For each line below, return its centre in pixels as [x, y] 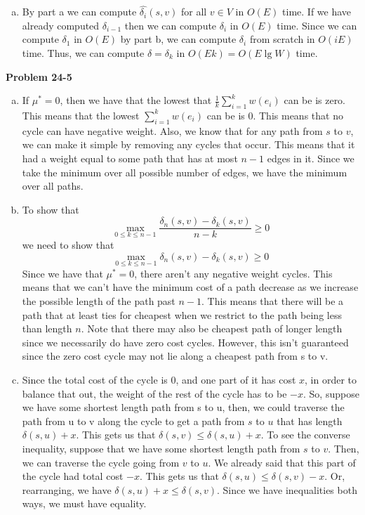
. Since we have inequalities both [287, 489]
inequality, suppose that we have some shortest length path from [161, 448]
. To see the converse [305, 435]
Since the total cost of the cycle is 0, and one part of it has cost [159, 379]
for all [194, 12]
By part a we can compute [79, 12]
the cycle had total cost [73, 476]
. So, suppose [331, 393]
